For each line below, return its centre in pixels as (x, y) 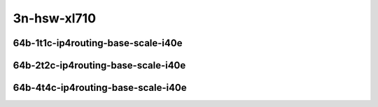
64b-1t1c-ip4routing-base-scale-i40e (98, 43)
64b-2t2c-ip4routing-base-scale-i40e (99, 65)
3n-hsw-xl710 (55, 18)
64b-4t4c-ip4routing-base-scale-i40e (100, 88)
